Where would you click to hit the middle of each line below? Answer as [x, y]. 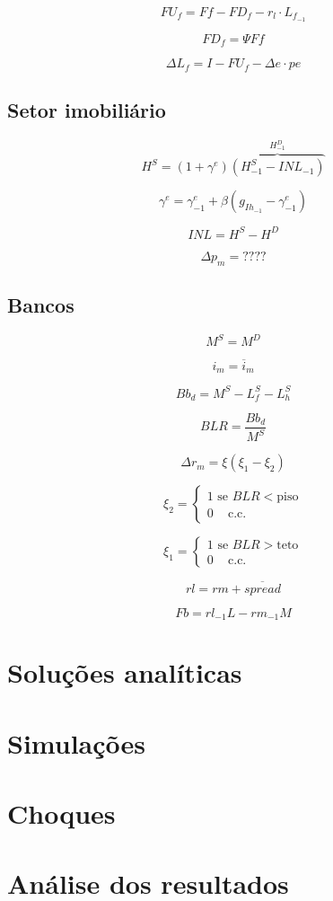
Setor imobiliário [87, 110]
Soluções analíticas [125, 672]
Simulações [77, 742]
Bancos [41, 305]
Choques [61, 813]
